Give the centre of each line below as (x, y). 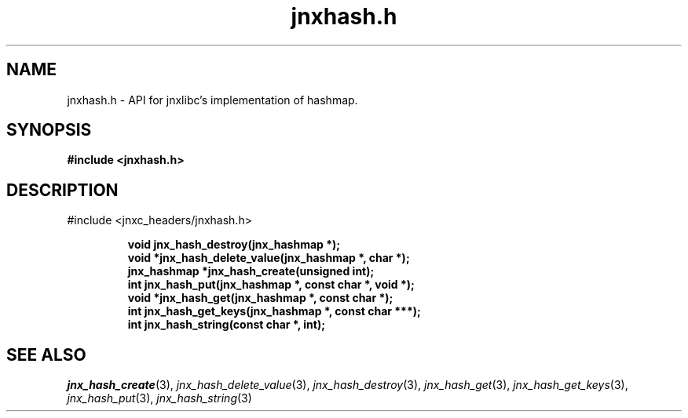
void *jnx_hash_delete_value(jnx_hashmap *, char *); (269, 258)
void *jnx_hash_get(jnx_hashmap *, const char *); (260, 298)
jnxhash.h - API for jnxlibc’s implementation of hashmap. (212, 100)
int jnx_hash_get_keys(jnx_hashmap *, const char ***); (274, 311)
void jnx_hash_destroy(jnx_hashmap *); (234, 245)
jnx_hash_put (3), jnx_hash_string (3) (159, 398)
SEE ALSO (46, 354)
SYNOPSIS (49, 130)
